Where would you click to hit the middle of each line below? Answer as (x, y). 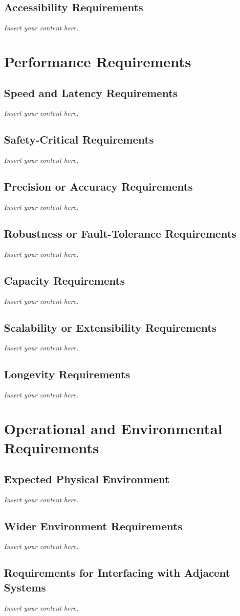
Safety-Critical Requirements (79, 139)
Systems (25, 587)
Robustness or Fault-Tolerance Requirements (120, 233)
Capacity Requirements (65, 280)
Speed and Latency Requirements (91, 92)
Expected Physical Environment (87, 479)
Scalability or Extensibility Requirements (110, 327)
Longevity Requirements (67, 374)
